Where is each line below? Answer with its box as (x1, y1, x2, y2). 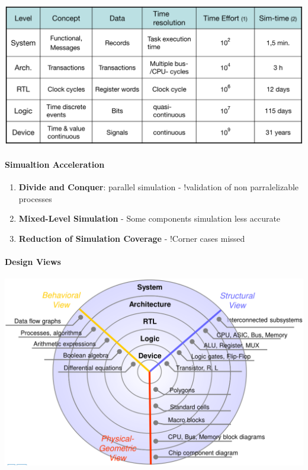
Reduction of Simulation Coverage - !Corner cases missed (18, 232, 245, 244)
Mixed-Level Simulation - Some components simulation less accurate (18, 212, 281, 225)
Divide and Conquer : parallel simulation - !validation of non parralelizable (18, 181, 299, 193)
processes (18, 192, 52, 204)
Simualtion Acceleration (5, 158, 105, 170)
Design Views (5, 255, 61, 268)
